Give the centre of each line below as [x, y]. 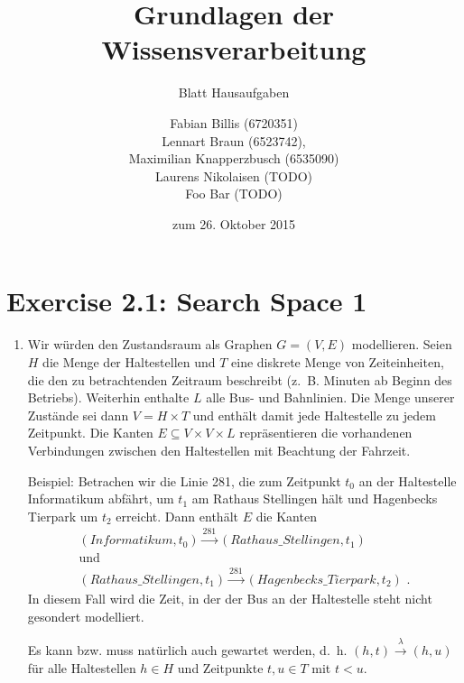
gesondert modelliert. [86, 616]
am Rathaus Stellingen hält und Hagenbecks [315, 498]
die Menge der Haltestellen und [129, 362]
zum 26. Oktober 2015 [234, 223]
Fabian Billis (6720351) [234, 122]
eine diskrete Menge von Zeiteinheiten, [338, 362]
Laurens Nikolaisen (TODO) [234, 175]
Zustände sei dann [78, 415]
